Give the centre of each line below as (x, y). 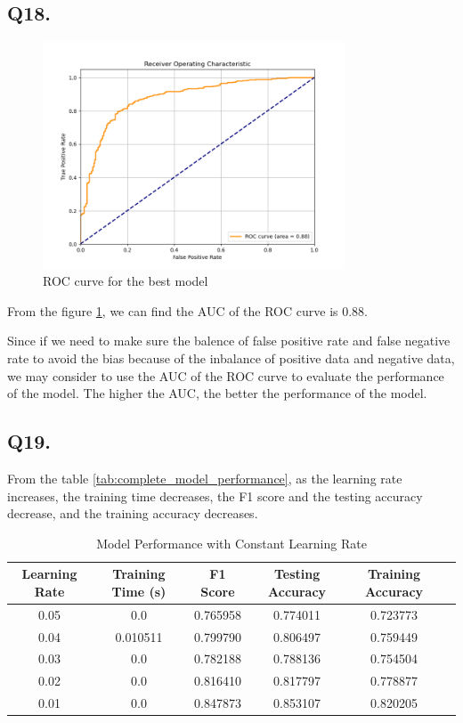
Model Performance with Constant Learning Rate (231, 543)
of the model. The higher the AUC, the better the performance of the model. (217, 393)
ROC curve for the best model (126, 281)
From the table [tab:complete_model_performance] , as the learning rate (205, 478)
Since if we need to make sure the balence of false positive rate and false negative (229, 341)
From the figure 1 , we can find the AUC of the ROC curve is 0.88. (188, 310)
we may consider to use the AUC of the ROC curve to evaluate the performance (226, 375)
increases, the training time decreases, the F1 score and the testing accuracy (215, 496)
